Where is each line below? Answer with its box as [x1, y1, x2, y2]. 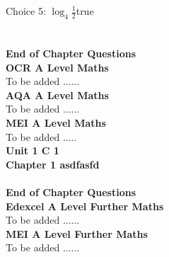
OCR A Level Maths [6, 59, 109, 74]
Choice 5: [6, 4, 46, 18]
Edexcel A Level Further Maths [6, 198, 164, 213]
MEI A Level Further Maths [6, 226, 148, 241]
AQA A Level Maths [6, 87, 109, 102]
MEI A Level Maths [6, 115, 106, 130]
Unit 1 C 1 [6, 143, 59, 158]
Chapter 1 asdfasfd [6, 156, 100, 171]
